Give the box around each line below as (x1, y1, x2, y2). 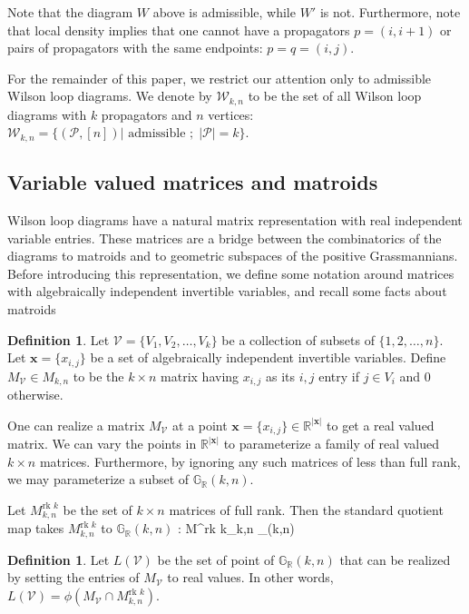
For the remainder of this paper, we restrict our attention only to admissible (7, 68, 432, 87)
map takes (7, 519, 64, 538)
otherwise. (7, 385, 64, 404)
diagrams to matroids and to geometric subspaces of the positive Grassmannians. (7, 246, 458, 265)
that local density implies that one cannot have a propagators (7, 20, 350, 39)
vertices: (208, 104, 254, 124)
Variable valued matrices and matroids (7, 168, 378, 196)
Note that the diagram (7, 3, 133, 21)
